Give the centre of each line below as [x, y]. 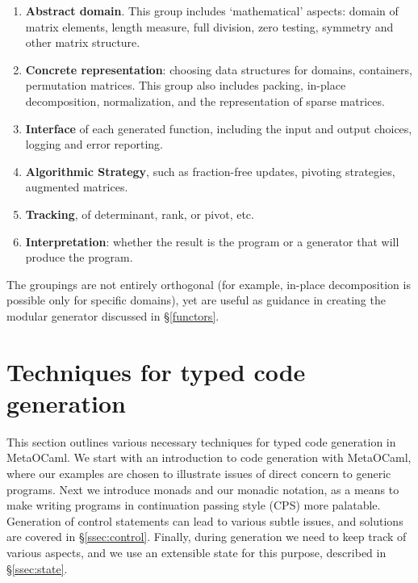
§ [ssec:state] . [37, 568]
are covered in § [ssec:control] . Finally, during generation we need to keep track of [207, 537]
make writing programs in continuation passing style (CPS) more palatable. [194, 505]
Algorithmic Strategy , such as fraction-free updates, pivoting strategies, [210, 171]
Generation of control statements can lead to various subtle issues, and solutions [205, 520]
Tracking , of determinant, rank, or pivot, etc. [140, 214]
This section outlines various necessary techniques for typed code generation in [201, 441]
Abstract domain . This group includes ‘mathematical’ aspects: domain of [212, 10]
